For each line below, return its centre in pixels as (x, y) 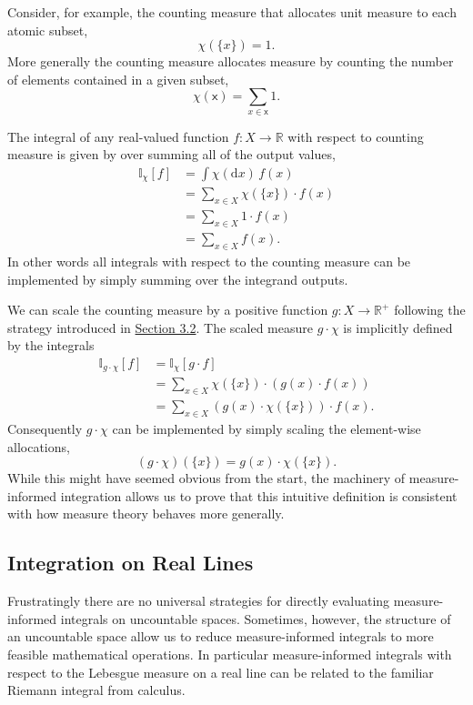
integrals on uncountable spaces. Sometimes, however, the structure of (256, 618)
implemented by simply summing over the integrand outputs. (178, 279)
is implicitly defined (398, 327)
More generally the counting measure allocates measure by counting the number (231, 61)
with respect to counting (356, 136)
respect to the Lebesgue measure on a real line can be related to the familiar (221, 672)
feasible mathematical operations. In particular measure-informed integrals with (230, 654)
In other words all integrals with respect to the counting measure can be (209, 261)
